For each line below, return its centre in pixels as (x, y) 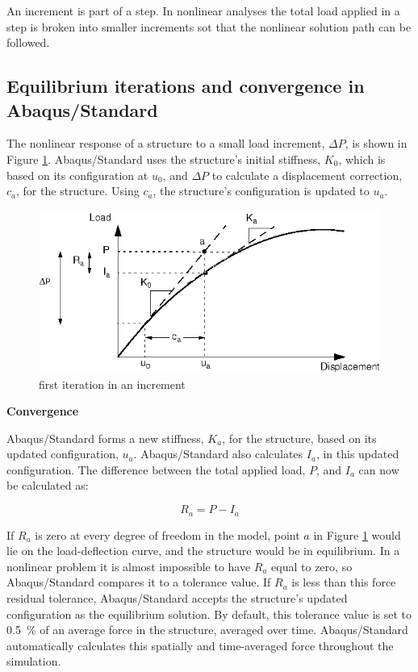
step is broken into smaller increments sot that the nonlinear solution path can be (209, 26)
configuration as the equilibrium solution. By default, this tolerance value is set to (209, 614)
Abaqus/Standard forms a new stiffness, (105, 438)
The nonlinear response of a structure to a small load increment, (166, 143)
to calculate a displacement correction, (307, 175)
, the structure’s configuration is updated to (261, 191)
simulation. (34, 661)
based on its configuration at (77, 175)
